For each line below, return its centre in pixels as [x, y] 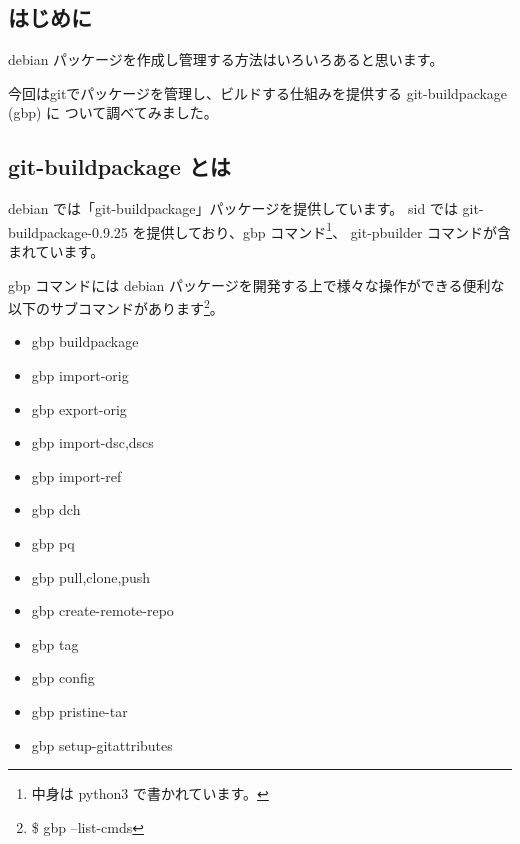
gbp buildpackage [85, 341]
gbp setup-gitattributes [102, 744]
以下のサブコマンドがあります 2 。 [116, 306]
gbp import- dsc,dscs [92, 442]
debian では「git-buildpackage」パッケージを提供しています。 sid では [233, 208]
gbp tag [55, 643]
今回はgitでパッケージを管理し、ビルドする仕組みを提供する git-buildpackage [258, 92]
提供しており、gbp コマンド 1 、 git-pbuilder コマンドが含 [329, 230]
